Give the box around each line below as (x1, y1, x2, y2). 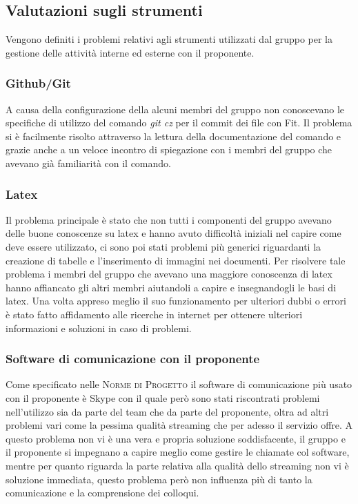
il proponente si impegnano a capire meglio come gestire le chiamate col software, (6, 445, 350, 459)
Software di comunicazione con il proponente (6, 350, 260, 367)
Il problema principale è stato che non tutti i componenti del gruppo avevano (6, 212, 332, 226)
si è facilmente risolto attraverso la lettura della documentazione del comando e (6, 128, 341, 143)
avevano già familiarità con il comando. (6, 155, 171, 170)
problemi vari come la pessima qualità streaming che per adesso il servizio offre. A (6, 418, 353, 432)
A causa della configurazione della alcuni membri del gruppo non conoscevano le (6, 101, 345, 116)
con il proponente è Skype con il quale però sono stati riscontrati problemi (6, 390, 320, 405)
